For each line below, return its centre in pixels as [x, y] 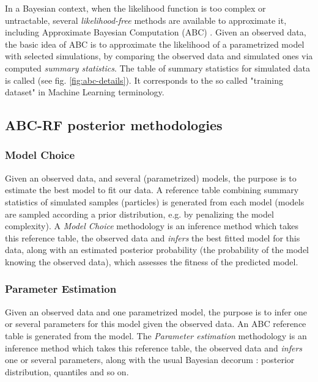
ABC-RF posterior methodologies [114, 125]
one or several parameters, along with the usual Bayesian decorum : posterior [150, 360]
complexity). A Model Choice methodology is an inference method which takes [152, 226]
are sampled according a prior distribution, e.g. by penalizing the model [139, 214]
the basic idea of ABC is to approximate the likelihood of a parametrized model [155, 44]
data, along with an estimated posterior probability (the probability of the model [157, 250]
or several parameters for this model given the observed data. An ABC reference [156, 324]
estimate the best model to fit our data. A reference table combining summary [152, 190]
